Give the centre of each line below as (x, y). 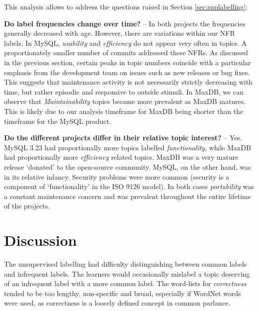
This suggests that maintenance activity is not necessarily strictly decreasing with (128, 82)
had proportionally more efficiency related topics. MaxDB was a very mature (121, 157)
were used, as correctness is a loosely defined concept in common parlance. (117, 303)
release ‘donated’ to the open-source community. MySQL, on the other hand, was (128, 166)
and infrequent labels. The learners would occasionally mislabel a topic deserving (127, 273)
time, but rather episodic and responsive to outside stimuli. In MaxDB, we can (124, 91)
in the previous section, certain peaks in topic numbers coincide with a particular (128, 62)
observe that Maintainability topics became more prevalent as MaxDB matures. (125, 101)
